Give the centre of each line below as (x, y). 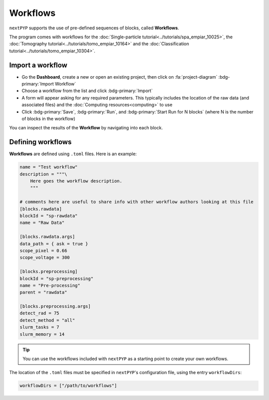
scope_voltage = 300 (45, 258)
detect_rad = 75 (40, 313)
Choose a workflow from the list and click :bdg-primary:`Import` (87, 91)
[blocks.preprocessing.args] (55, 306)
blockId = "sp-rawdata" (49, 216)
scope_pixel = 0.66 (43, 250)
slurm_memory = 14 (42, 334)
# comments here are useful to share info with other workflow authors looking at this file (136, 202)
